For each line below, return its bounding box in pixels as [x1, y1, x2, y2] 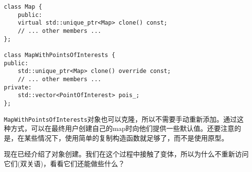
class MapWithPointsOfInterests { [4, 51, 116, 58]
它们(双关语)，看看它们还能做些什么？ [4, 158, 125, 168]
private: [4, 84, 32, 91]
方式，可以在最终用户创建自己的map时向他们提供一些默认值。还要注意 [10, 123, 235, 133]
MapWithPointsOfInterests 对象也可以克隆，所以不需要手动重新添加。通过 [4, 114, 237, 124]
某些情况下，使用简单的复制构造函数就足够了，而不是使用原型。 [24, 132, 228, 143]
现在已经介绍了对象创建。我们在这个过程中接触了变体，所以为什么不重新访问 [4, 149, 249, 159]
